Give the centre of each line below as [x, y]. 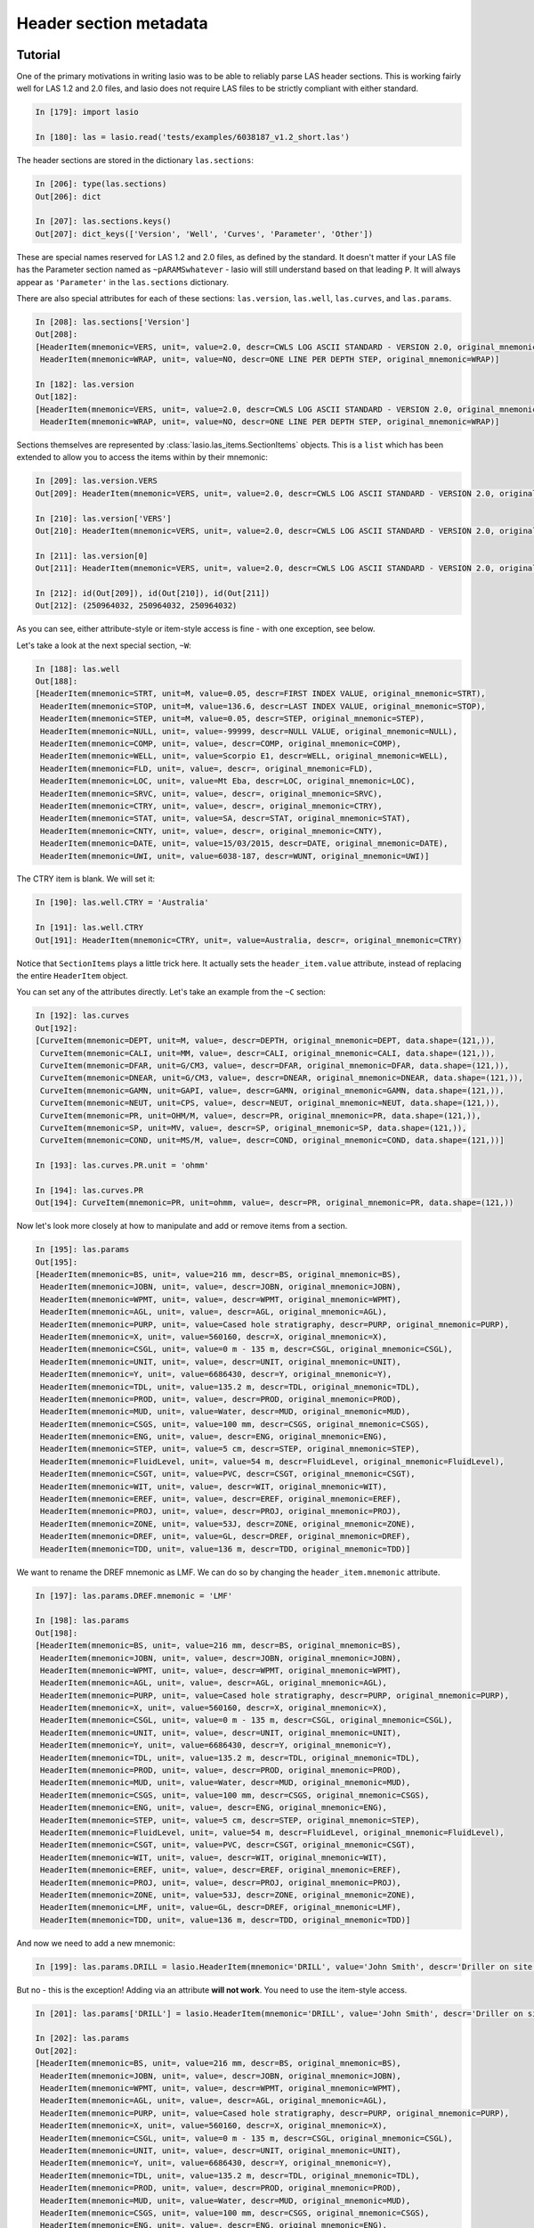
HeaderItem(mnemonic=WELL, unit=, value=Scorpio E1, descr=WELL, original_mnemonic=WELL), [244, 756]
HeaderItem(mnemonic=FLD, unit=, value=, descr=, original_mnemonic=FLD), [207, 768]
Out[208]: [57, 335]
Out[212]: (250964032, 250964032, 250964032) [136, 606]
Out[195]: [57, 1262]
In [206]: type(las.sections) [101, 184]
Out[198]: [57, 1633]
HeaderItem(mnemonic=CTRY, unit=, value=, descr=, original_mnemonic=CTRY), [211, 806]
